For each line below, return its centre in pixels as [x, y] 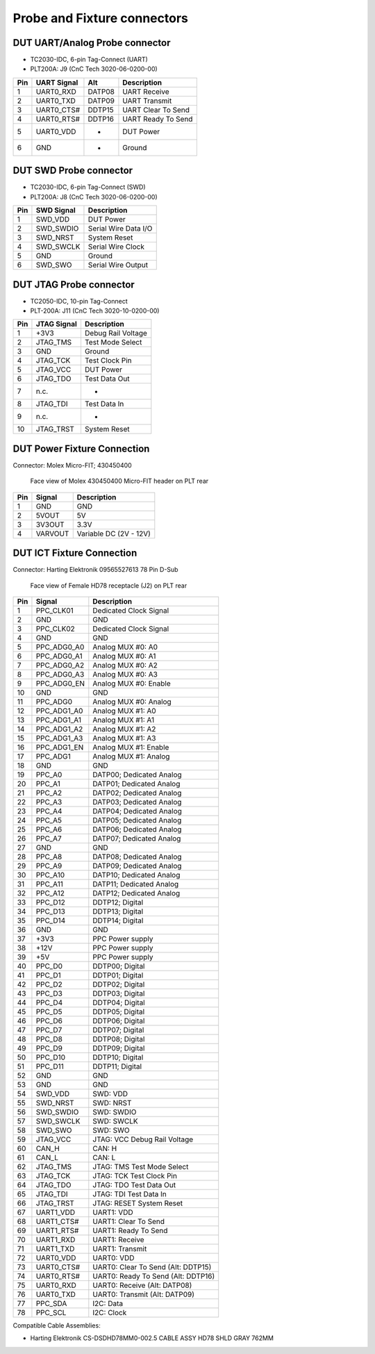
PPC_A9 [49, 866]
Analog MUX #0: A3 [125, 675]
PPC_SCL [51, 1313]
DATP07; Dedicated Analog [137, 839]
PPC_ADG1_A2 [59, 729]
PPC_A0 [49, 775]
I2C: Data [108, 1304]
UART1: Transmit [120, 1249]
